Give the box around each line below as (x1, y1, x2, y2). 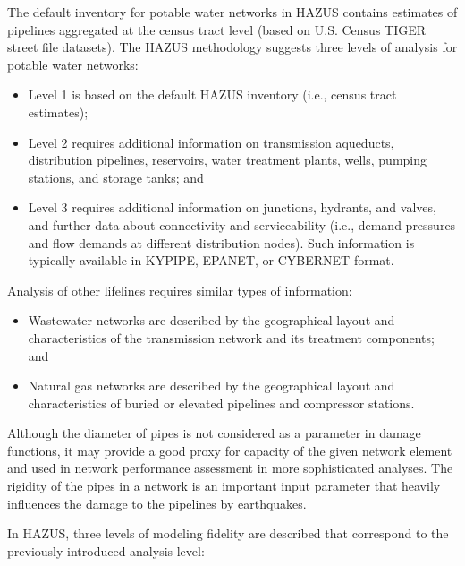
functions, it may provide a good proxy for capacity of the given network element (7, 441, 452, 459)
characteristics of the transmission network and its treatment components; (28, 328, 435, 347)
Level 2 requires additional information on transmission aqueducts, (28, 133, 394, 151)
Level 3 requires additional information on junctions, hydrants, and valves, (28, 198, 436, 217)
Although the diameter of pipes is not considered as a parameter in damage (7, 424, 421, 442)
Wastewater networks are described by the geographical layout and (28, 311, 395, 330)
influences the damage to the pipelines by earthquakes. (7, 493, 307, 512)
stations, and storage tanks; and (28, 167, 204, 186)
